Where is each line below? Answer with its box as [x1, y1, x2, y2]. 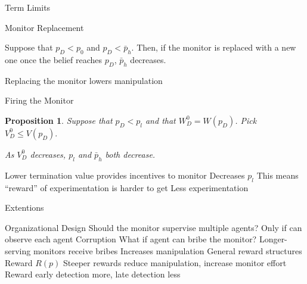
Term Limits [5, 1, 51, 13]
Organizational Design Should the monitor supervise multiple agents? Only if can [5, 221, 302, 233]
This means [256, 168, 299, 181]
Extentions [5, 201, 44, 214]
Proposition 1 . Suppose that [5, 114, 113, 126]
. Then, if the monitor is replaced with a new [131, 41, 296, 54]
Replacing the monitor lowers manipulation [5, 74, 163, 86]
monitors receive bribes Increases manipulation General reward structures [33, 244, 302, 257]
